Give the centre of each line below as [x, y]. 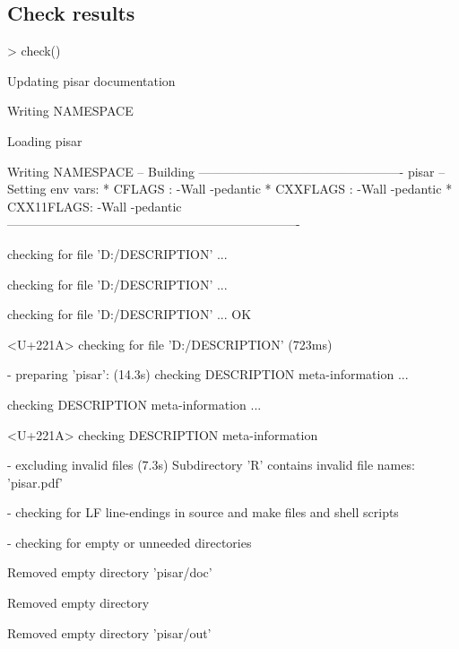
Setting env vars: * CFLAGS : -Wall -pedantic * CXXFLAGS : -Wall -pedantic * [230, 189]
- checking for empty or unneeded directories [130, 542]
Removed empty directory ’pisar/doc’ [110, 572]
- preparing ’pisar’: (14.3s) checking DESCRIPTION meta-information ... [208, 374]
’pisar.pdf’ [35, 482]
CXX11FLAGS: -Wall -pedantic [95, 206]
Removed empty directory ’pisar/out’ [109, 632]
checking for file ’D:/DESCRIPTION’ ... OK [130, 314]
